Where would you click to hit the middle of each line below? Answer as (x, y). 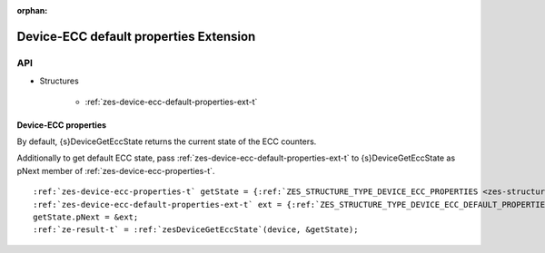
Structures (59, 81)
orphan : (32, 10)
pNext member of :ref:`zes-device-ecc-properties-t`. (116, 170)
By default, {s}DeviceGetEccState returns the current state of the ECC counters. (167, 141)
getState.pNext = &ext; (86, 217)
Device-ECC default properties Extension (136, 36)
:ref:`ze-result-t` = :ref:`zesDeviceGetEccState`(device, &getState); (196, 230)
